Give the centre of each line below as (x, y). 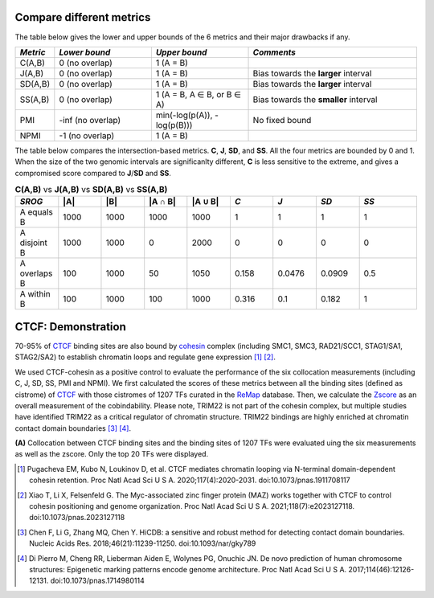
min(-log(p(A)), (184, 115)
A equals (37, 212)
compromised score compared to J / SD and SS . (93, 173)
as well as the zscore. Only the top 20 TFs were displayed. (112, 454)
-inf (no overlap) (90, 120)
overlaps (36, 273)
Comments (274, 52)
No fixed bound (282, 120)
